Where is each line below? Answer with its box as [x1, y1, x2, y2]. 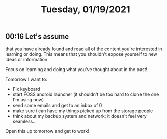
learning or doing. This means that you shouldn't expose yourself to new [5, 51, 158, 57]
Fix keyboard [12, 86, 40, 92]
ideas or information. [5, 56, 49, 62]
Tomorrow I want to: [5, 76, 47, 82]
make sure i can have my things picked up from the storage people [12, 108, 153, 114]
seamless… [12, 118, 37, 124]
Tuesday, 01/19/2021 [41, 4, 130, 15]
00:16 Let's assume [5, 32, 69, 41]
